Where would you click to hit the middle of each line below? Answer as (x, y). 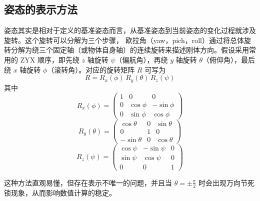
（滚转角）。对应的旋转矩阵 (91, 69)
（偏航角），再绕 (141, 59)
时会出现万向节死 (227, 182)
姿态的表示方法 (41, 9)
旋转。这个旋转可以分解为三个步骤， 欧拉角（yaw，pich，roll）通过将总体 (124, 40)
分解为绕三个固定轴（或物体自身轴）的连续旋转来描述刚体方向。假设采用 (130, 50)
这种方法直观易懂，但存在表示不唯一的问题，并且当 (88, 182)
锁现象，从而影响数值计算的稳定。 (60, 192)
